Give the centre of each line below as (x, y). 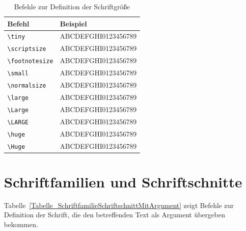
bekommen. (21, 224)
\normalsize (27, 86)
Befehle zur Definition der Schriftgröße (72, 6)
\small (18, 74)
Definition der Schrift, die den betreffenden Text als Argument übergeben (115, 215)
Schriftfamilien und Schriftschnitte (123, 181)
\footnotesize (30, 61)
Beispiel (73, 23)
